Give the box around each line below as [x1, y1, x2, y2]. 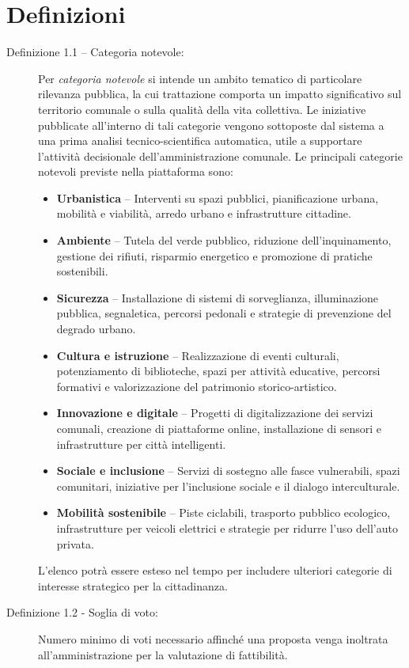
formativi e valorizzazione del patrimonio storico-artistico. [56, 378, 337, 394]
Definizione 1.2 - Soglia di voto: [6, 604, 158, 621]
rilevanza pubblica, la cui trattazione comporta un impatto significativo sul [38, 85, 402, 102]
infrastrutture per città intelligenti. [56, 435, 226, 452]
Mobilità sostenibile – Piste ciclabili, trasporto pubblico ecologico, [56, 504, 391, 521]
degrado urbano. [56, 321, 136, 337]
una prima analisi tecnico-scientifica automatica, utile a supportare [38, 132, 362, 149]
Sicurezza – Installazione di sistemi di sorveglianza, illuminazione [56, 289, 379, 306]
